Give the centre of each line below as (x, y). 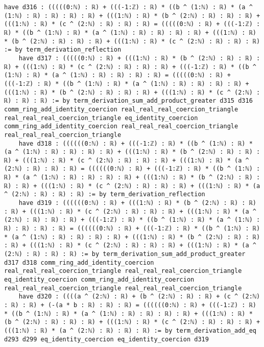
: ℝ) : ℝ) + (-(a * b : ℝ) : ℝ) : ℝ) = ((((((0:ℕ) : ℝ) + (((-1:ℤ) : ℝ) (130, 305)
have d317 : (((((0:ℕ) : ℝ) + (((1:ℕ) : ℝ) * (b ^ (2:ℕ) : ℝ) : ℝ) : (139, 58)
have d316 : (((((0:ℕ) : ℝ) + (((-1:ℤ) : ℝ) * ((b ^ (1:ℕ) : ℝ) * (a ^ (128, 7)
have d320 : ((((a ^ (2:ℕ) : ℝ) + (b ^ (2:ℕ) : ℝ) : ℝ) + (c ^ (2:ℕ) (139, 297)
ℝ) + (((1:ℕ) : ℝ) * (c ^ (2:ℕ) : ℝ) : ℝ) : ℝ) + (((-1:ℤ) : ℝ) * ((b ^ (130, 67)
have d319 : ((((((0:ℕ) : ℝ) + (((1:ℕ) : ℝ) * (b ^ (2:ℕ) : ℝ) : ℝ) (137, 203)
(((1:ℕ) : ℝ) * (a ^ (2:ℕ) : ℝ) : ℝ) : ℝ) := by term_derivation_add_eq (130, 330)
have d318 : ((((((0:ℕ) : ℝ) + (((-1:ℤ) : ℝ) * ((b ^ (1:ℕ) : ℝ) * (136, 143)
